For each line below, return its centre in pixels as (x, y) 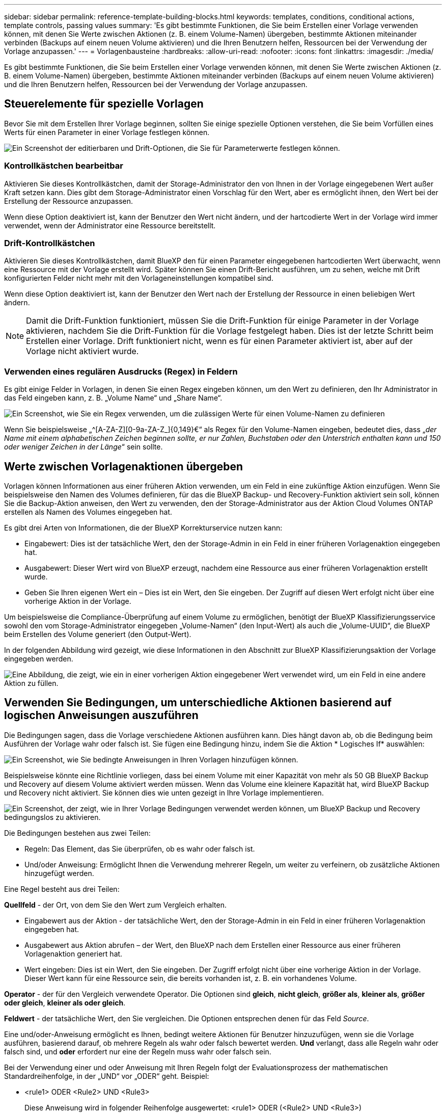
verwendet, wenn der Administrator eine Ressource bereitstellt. (110, 225)
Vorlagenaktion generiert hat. (74, 953)
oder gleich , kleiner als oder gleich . (65, 1002)
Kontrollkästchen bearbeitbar (64, 166)
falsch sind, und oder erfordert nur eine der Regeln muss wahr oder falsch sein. (138, 1051)
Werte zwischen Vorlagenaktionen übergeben (124, 466)
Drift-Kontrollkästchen (50, 243)
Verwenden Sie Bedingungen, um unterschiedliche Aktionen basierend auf (198, 703)
